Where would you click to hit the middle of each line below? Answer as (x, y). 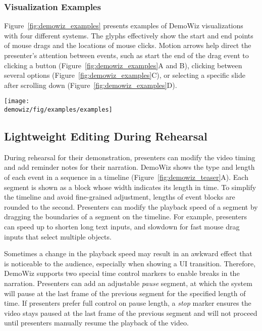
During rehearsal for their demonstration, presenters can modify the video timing (130, 157)
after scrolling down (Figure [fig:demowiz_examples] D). (91, 85)
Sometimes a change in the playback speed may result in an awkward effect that (128, 253)
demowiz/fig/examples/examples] (58, 110)
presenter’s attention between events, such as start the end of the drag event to (126, 55)
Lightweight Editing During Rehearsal (106, 136)
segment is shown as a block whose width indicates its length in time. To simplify (130, 187)
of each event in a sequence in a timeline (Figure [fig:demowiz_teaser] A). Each (126, 177)
